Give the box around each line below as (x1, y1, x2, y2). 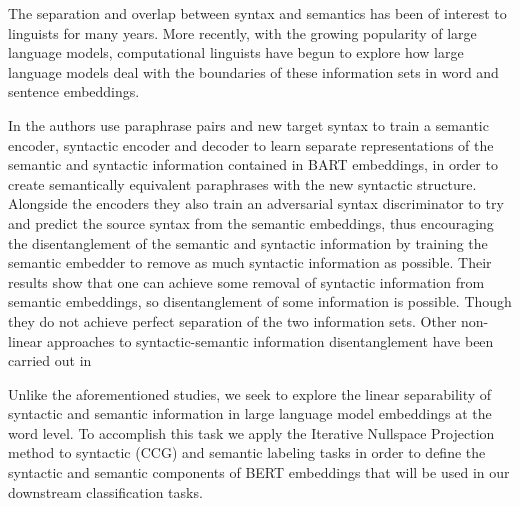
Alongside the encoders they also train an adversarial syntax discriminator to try (8, 193, 504, 214)
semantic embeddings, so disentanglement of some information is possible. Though (8, 291, 512, 312)
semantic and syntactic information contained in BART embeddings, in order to (8, 154, 498, 175)
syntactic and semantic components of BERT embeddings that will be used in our (8, 462, 510, 483)
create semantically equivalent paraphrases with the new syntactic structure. (8, 173, 477, 194)
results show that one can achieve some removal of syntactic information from (8, 271, 485, 292)
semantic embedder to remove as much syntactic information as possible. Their (8, 252, 492, 273)
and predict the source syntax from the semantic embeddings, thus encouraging (8, 212, 494, 233)
